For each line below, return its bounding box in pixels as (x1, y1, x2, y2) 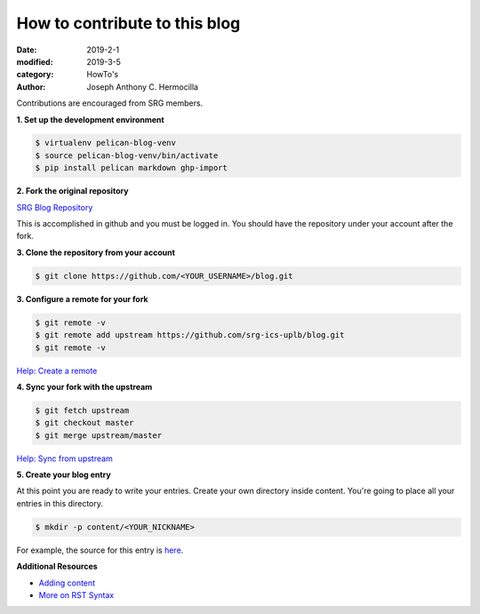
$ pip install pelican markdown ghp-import (35, 163, 228, 173)
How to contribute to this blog (16, 13, 241, 33)
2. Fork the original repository (16, 186, 129, 196)
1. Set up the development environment (16, 114, 164, 124)
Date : (16, 44, 37, 55)
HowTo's (86, 69, 119, 80)
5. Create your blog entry (16, 469, 111, 480)
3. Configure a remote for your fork (16, 293, 148, 304)
